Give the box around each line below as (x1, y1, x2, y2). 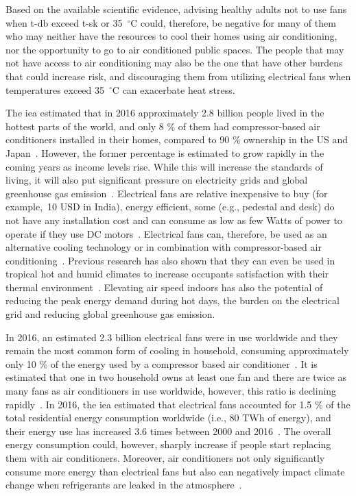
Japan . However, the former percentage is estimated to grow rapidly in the (5, 145, 324, 160)
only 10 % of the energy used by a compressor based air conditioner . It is (5, 356, 318, 371)
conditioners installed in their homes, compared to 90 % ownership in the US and (5, 132, 348, 147)
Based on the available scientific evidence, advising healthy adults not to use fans (5, 2, 347, 16)
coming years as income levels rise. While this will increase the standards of (5, 159, 323, 173)
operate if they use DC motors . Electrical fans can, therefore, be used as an (5, 226, 327, 240)
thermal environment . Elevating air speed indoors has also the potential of (5, 280, 323, 294)
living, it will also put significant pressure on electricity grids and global (5, 173, 308, 187)
